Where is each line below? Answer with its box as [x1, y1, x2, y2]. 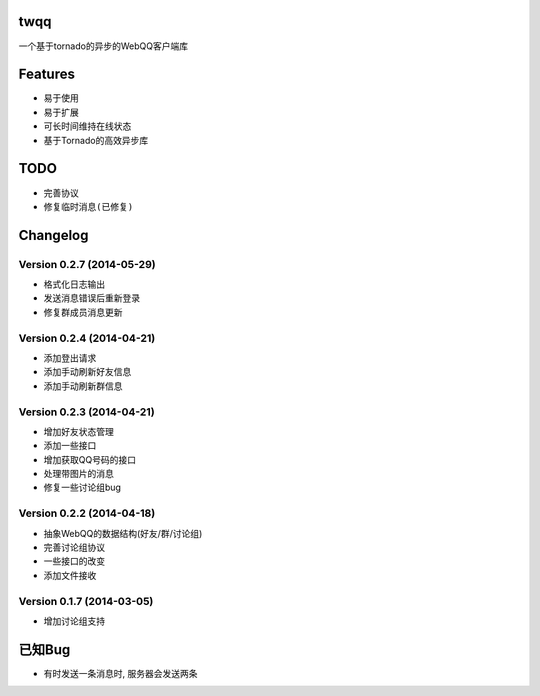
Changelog [18, 226, 89, 244]
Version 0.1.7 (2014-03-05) [18, 594, 154, 608]
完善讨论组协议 [43, 541, 105, 553]
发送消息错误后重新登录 [43, 292, 140, 304]
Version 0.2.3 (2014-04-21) [18, 405, 155, 419]
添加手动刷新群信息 [43, 380, 123, 392]
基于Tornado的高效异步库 [43, 134, 149, 146]
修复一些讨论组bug [43, 481, 122, 494]
